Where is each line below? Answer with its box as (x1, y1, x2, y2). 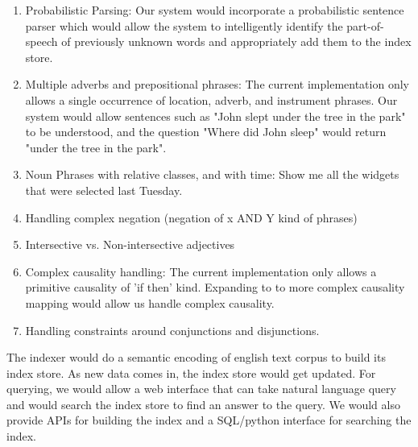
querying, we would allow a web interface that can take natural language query (6, 380, 396, 397)
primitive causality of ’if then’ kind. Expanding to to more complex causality (25, 279, 405, 296)
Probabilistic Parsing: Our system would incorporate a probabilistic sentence (25, 2, 404, 18)
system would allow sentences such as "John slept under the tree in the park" (25, 107, 406, 124)
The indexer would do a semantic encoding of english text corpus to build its (6, 349, 386, 366)
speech (25, 33, 58, 50)
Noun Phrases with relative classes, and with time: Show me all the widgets (25, 166, 399, 183)
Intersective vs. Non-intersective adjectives (25, 236, 235, 253)
